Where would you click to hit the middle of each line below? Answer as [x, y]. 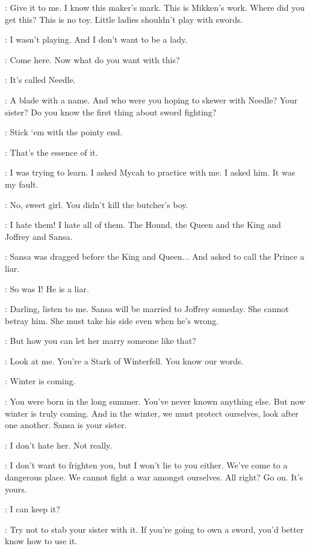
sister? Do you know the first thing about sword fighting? [111, 112]
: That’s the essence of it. [51, 152]
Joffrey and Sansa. [39, 236]
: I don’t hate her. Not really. [59, 445]
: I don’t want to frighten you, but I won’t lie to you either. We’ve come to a [146, 465]
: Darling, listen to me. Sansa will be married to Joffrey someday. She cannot [147, 309]
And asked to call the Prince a [248, 256]
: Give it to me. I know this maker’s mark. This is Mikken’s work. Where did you [155, 7]
